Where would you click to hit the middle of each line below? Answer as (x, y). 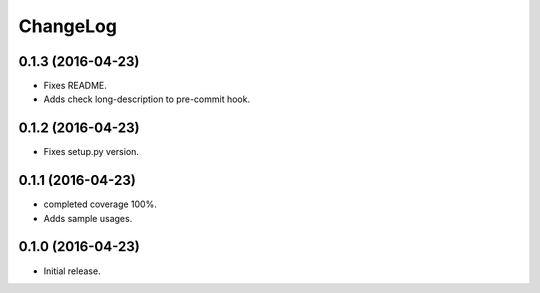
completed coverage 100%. (100, 204)
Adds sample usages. (88, 218)
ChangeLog (67, 26)
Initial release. (72, 271)
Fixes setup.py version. (91, 152)
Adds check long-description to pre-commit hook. (146, 99)
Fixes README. (75, 86)
